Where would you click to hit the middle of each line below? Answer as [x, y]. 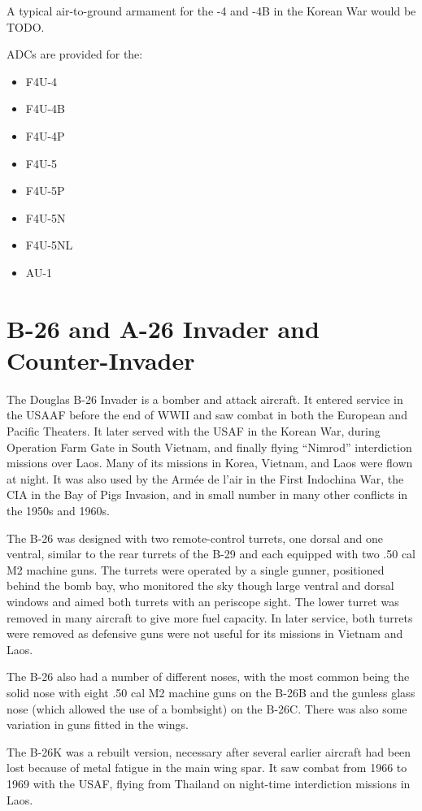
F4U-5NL [49, 245]
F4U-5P [45, 191]
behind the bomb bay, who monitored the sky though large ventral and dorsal [200, 585]
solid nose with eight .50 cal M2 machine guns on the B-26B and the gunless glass [211, 692]
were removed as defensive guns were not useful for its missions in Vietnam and [205, 633]
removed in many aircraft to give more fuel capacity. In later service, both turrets [210, 617]
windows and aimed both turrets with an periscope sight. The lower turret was [203, 601]
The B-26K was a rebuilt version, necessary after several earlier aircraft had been [209, 751]
